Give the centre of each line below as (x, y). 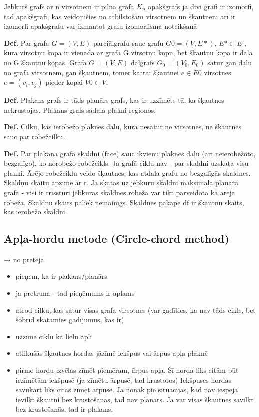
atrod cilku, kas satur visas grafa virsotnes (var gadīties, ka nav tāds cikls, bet (135, 310)
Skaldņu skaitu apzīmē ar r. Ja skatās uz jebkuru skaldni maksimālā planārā (121, 182)
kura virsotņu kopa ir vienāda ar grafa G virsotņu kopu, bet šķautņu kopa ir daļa (128, 53)
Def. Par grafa (27, 43)
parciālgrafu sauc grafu (129, 43)
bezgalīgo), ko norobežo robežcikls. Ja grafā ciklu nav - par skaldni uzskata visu (126, 163)
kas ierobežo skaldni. (36, 212)
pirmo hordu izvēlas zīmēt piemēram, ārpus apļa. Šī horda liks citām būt (127, 370)
